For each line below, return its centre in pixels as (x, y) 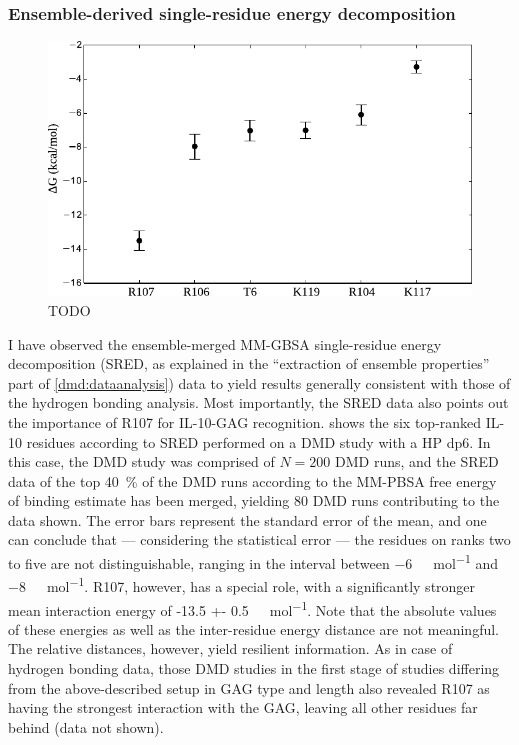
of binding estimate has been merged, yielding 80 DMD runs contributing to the (254, 500)
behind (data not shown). (86, 726)
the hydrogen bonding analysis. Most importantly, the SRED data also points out (258, 402)
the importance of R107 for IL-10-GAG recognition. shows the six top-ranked (245, 421)
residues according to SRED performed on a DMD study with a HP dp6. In (258, 441)
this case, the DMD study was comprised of (141, 461)
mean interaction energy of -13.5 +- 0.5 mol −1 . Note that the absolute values (252, 608)
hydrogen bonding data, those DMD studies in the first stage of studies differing (254, 668)
